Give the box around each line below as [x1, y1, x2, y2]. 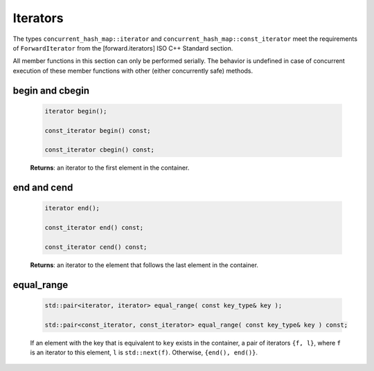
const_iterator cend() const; [44, 243, 148, 251]
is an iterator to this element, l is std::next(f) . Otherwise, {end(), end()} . [30, 348, 258, 356]
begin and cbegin [12, 84, 90, 96]
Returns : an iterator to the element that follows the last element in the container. [30, 260, 259, 269]
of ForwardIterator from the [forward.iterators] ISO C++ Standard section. [12, 44, 233, 52]
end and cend [12, 182, 73, 194]
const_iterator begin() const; [44, 127, 152, 134]
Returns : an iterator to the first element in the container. [30, 163, 190, 172]
